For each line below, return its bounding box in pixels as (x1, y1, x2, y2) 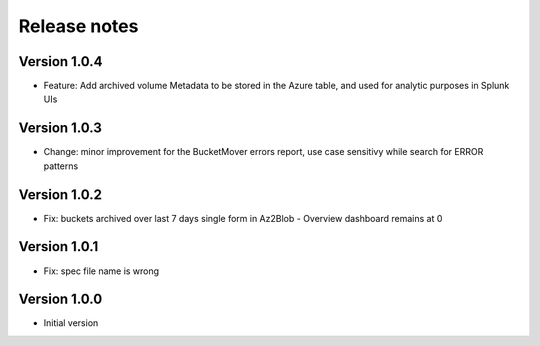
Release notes (18, 15, 139, 37)
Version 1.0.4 (18, 53, 104, 70)
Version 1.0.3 (18, 120, 102, 137)
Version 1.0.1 (18, 238, 99, 255)
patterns (43, 160, 79, 172)
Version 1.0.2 (18, 186, 103, 203)
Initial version (43, 317, 99, 329)
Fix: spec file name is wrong (43, 265, 160, 277)
